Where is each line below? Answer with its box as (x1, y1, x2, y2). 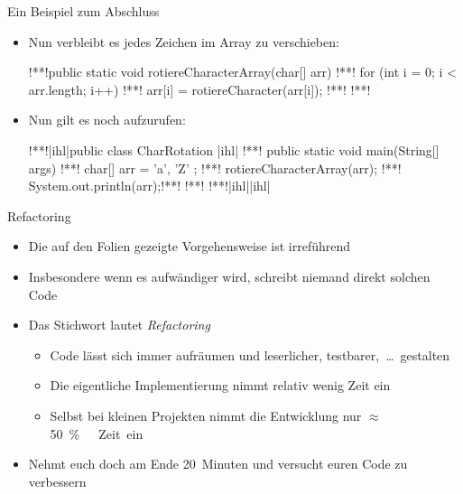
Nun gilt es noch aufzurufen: (28, 110, 186, 129)
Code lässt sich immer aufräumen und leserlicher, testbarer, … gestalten (50, 345, 450, 364)
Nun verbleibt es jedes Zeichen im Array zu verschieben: (28, 32, 339, 51)
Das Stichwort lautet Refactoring (28, 315, 210, 334)
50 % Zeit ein (50, 424, 144, 443)
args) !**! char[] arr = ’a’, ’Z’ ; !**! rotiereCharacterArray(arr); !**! (28, 158, 402, 177)
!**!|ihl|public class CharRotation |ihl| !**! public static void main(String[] (28, 140, 440, 159)
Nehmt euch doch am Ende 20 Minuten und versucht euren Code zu (28, 454, 408, 473)
